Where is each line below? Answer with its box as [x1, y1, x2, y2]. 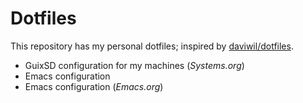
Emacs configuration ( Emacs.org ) [24, 80, 164, 92]
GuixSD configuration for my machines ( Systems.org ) [24, 59, 245, 71]
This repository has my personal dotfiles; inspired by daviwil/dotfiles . [10, 40, 294, 52]
